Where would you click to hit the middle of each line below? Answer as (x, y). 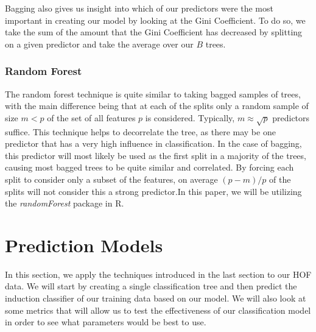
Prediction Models (84, 245)
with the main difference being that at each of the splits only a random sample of (157, 106)
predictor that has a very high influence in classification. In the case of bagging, (153, 143)
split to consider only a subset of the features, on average (111, 179)
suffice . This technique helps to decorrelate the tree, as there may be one (140, 131)
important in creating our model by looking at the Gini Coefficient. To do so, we (155, 20)
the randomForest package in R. (65, 203)
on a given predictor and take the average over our (99, 44)
